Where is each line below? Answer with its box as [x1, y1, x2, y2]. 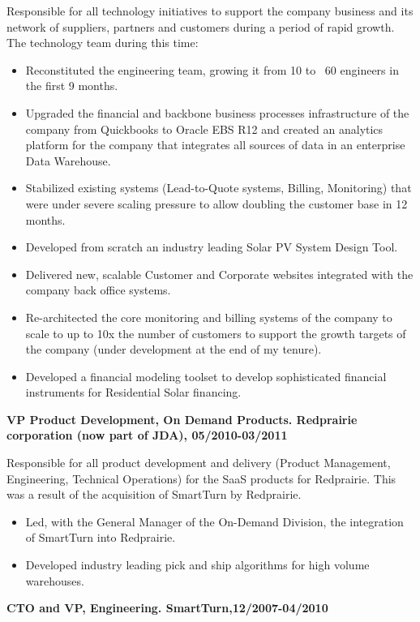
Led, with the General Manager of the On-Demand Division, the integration [25, 513, 404, 530]
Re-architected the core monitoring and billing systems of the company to [25, 308, 392, 325]
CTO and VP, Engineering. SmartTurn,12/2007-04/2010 [6, 599, 328, 616]
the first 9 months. [25, 77, 118, 94]
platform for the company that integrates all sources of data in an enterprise [25, 136, 405, 153]
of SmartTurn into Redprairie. [25, 529, 176, 546]
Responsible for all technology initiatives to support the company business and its [6, 2, 414, 19]
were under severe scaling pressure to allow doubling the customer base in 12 [25, 195, 408, 212]
